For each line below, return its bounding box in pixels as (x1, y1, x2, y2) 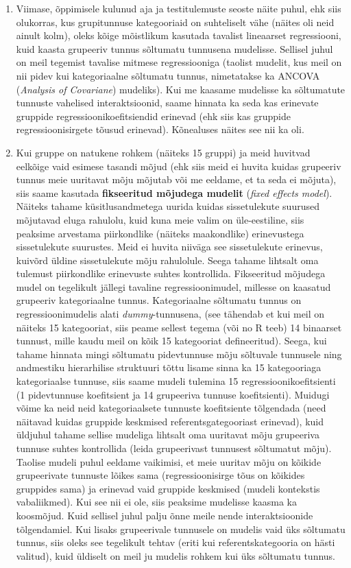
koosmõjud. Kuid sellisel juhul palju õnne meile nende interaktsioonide (16, 508, 313, 522)
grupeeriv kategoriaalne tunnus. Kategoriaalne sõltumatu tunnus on (16, 293, 302, 307)
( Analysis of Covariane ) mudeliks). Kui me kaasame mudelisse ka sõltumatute (16, 82, 346, 96)
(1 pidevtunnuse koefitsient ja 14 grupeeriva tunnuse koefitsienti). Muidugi (16, 387, 330, 401)
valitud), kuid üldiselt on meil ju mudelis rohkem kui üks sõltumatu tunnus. (16, 548, 336, 563)
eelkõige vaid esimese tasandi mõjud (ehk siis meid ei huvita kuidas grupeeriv (16, 158, 341, 173)
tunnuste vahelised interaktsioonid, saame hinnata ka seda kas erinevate (16, 95, 319, 110)
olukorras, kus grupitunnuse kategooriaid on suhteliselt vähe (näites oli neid (16, 14, 335, 29)
